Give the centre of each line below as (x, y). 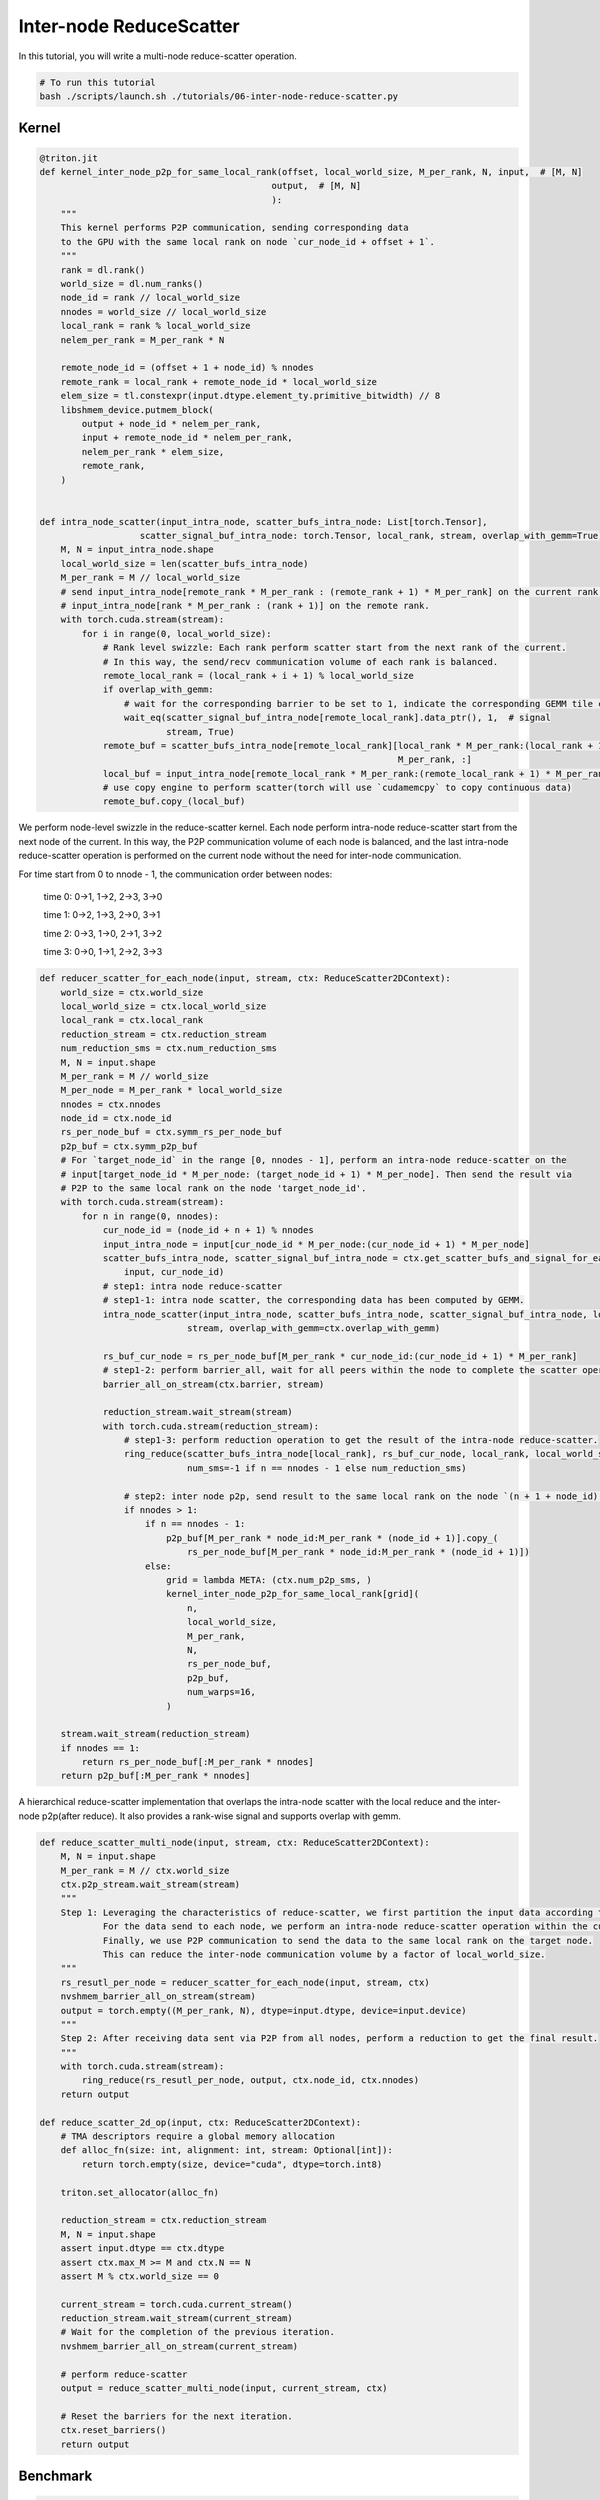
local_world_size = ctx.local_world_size (163, 1006)
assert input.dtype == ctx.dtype (142, 2248)
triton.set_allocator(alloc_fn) (140, 2192)
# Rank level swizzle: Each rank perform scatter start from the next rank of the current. (334, 648)
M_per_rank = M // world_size (134, 1076)
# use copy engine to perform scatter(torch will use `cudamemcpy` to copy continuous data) (337, 788)
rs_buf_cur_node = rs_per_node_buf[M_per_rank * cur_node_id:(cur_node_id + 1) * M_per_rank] (340, 1356)
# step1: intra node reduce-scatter (192, 1286)
